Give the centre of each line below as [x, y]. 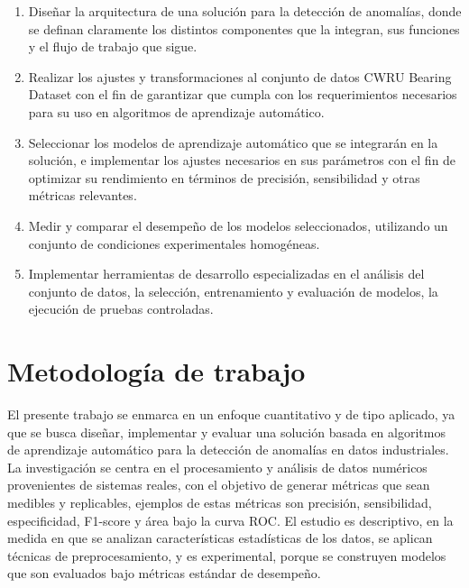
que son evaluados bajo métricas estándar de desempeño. [164, 573]
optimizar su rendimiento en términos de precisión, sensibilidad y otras [224, 177]
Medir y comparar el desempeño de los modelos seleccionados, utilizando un [238, 225]
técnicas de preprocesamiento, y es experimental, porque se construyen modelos [227, 555]
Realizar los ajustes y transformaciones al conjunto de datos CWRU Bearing [240, 76]
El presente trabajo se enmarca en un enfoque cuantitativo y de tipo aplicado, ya [231, 414]
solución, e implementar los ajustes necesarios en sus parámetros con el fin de [242, 160]
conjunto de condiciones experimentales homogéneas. [174, 243]
